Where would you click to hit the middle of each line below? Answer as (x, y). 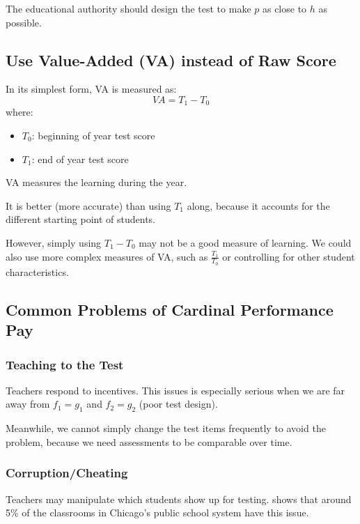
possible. (24, 22)
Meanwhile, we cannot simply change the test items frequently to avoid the (166, 428)
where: (19, 112)
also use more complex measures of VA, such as (107, 256)
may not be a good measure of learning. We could (245, 242)
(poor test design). (178, 404)
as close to (284, 8)
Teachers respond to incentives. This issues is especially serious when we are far (175, 390)
